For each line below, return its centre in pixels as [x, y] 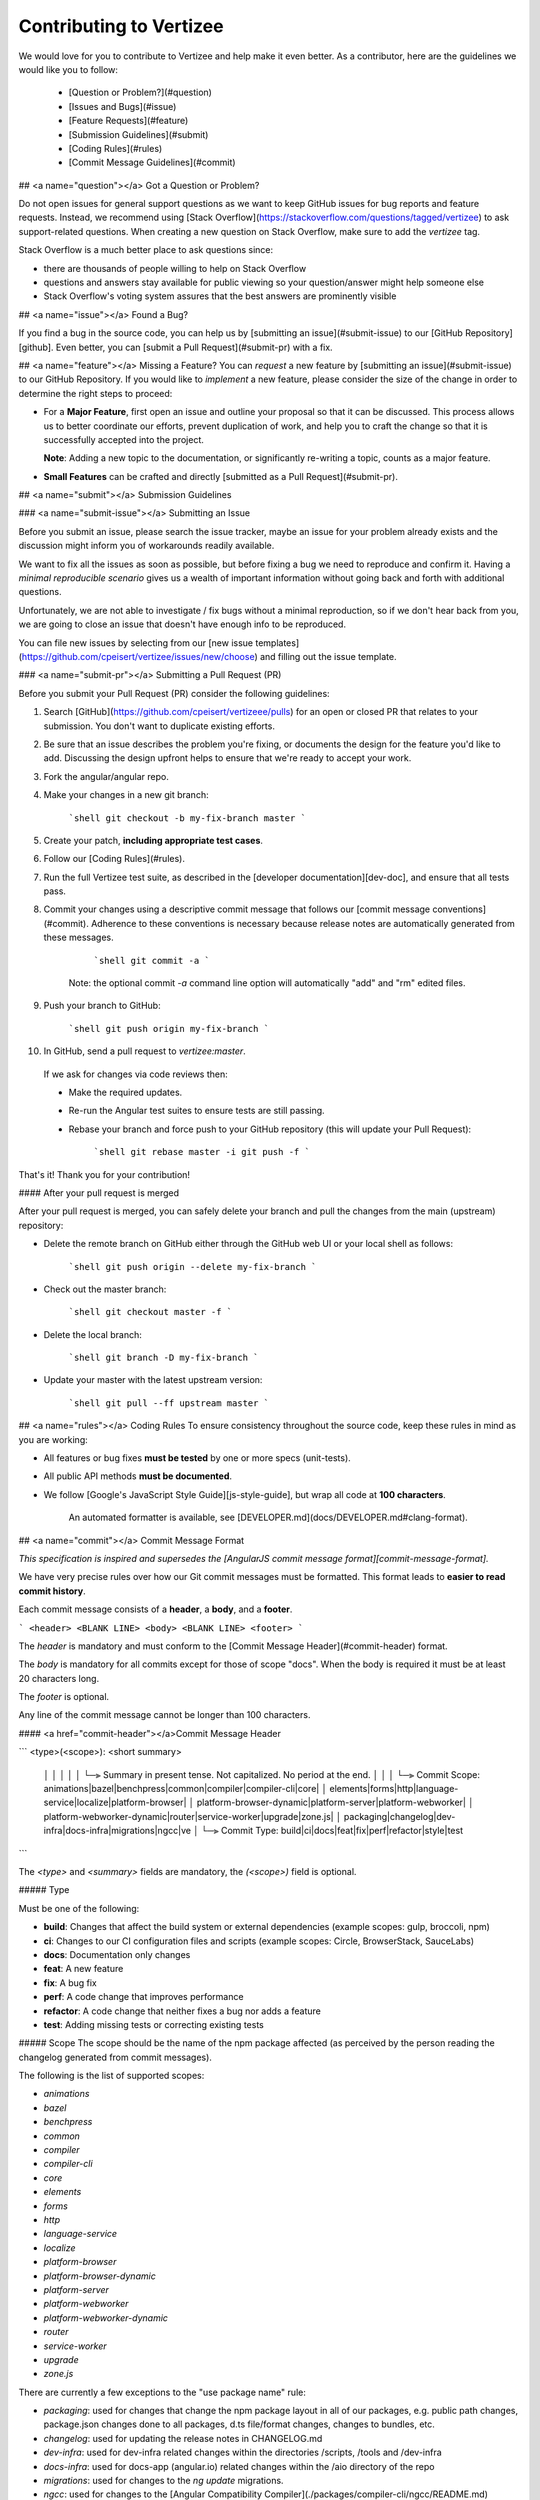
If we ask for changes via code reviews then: [136, 1074]
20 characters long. [59, 1678]
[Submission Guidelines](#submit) [138, 134]
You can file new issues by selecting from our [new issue [136, 642]
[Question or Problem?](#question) [140, 92]
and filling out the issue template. [328, 656]
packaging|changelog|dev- [399, 1816]
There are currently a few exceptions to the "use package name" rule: [162, 2392]
